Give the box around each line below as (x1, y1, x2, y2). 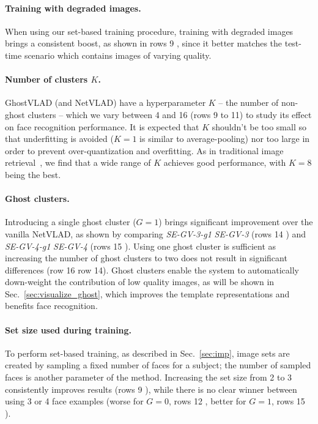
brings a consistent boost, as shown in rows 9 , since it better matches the (5, 37, 283, 50)
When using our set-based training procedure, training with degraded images (5, 24, 294, 37)
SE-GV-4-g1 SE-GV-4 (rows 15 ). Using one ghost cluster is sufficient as (5, 239, 276, 252)
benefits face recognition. (5, 299, 98, 312)
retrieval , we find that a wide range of (5, 156, 151, 169)
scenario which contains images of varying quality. (24, 48, 212, 61)
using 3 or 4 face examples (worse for (5, 395, 144, 407)
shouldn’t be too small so (212, 120, 306, 133)
